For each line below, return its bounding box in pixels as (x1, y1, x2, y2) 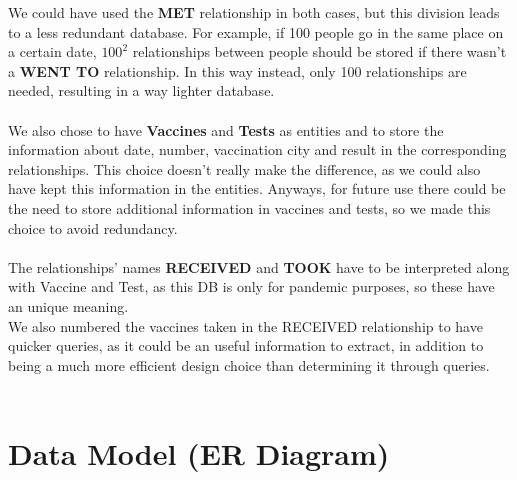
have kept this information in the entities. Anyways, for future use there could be (8, 178, 506, 199)
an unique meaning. (8, 295, 129, 316)
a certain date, (8, 41, 97, 62)
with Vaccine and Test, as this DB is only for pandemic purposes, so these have (8, 276, 495, 297)
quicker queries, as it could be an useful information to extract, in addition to (8, 335, 484, 356)
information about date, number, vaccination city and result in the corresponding (8, 139, 507, 160)
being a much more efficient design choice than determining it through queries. (8, 354, 490, 375)
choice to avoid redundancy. (8, 217, 178, 238)
